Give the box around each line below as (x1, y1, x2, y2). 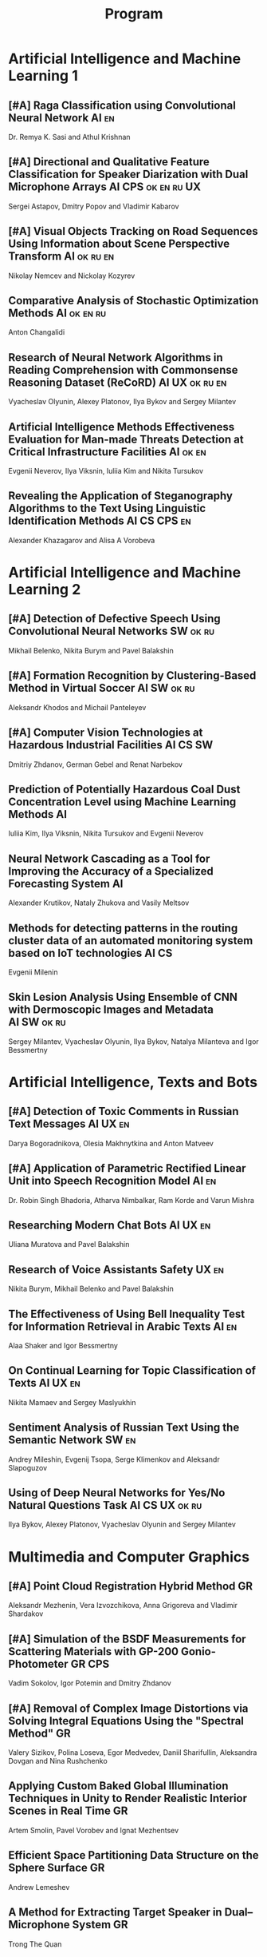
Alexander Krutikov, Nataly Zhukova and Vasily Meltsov (8, 898, 190, 907)
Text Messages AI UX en (8, 1117, 130, 1131)
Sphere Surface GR (8, 1861, 105, 1875)
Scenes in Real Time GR (8, 1804, 128, 1818)
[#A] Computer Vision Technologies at (8, 726, 203, 740)
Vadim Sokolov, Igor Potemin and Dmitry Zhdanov (8, 1678, 171, 1688)
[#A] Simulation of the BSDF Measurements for (8, 1632, 246, 1645)
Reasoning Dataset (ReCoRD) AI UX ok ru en (8, 375, 227, 389)
